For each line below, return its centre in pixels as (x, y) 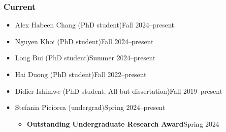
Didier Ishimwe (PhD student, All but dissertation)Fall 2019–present (119, 91)
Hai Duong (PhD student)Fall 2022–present (81, 74)
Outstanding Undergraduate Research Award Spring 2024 (123, 123)
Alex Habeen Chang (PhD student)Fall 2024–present (95, 25)
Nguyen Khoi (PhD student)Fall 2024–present (84, 41)
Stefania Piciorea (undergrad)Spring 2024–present (90, 107)
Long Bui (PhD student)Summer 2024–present (85, 58)
